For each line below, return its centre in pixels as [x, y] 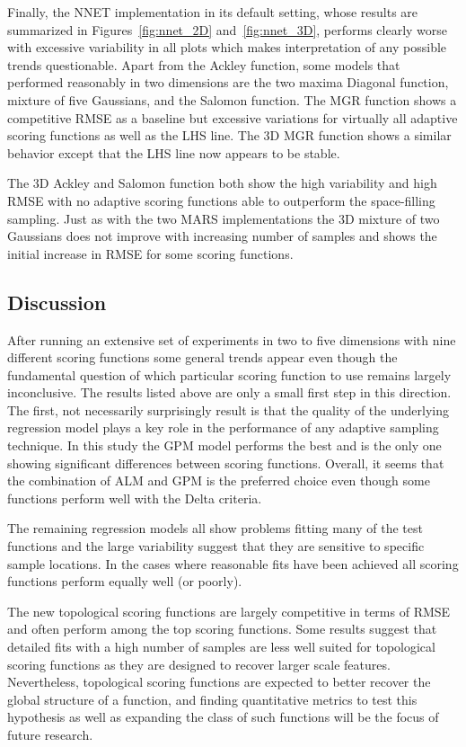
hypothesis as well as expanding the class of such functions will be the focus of [223, 717]
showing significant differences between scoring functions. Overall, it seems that [226, 462]
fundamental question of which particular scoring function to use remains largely [229, 374]
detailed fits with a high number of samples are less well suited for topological [221, 647]
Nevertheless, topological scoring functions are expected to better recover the [219, 682]
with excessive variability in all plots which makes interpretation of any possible [227, 47]
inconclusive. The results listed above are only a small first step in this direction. [229, 392]
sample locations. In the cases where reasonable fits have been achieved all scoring [233, 563]
